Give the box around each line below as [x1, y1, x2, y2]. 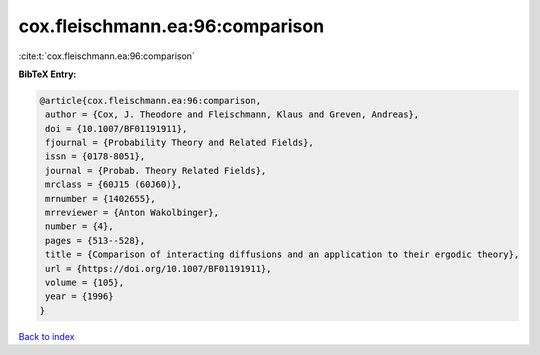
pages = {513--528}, [45, 235, 146, 246]
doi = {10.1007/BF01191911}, [45, 123, 188, 134]
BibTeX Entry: [18, 68, 77, 80]
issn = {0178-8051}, [45, 151, 146, 162]
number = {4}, [45, 221, 114, 232]
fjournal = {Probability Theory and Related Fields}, [45, 137, 314, 149]
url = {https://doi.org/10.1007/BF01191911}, [45, 263, 272, 274]
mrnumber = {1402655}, [45, 193, 157, 204]
